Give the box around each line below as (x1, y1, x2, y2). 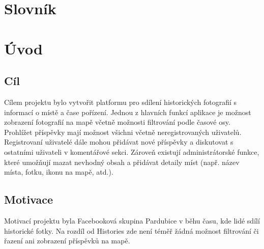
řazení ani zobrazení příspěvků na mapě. (4, 235, 130, 246)
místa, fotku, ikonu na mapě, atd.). (4, 167, 113, 177)
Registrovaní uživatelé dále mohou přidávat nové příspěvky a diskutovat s (4, 136, 233, 147)
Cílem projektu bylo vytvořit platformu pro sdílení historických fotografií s (4, 96, 237, 107)
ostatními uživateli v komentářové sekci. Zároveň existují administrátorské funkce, (4, 146, 259, 157)
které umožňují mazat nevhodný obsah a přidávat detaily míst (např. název (4, 156, 240, 167)
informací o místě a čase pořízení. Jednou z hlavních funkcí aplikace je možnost (4, 106, 251, 117)
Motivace (4, 191, 53, 207)
